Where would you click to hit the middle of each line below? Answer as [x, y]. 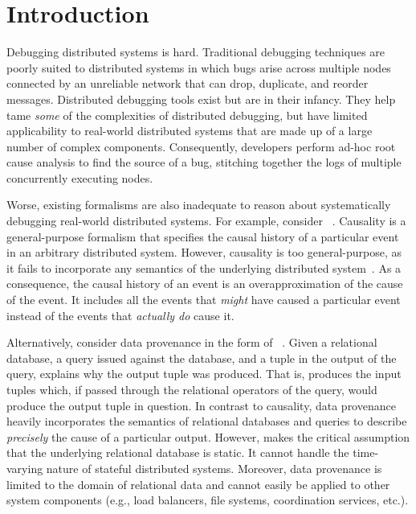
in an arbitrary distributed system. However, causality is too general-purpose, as [204, 252]
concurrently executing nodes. [80, 177]
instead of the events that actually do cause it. [120, 315]
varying [25, 468]
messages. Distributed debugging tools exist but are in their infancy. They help [201, 99]
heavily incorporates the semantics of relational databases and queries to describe [207, 421]
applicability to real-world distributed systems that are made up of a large [190, 131]
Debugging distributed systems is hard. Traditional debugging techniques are [196, 52]
